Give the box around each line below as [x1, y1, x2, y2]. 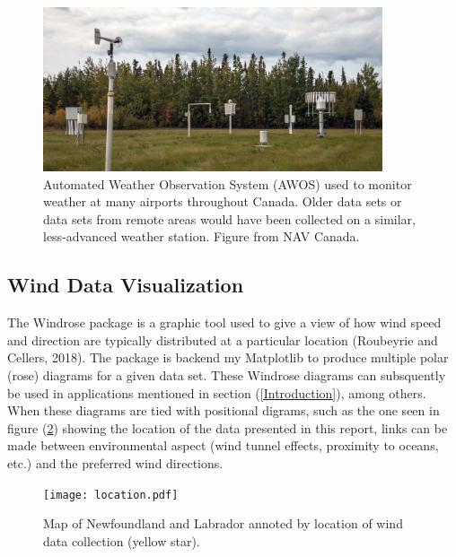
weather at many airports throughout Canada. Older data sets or [43, 192, 402, 211]
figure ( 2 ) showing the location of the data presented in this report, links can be [7, 418, 448, 437]
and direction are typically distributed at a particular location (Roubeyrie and [7, 330, 438, 349]
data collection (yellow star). [43, 531, 200, 550]
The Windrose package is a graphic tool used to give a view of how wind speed [7, 313, 442, 332]
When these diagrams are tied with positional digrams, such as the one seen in [7, 401, 440, 420]
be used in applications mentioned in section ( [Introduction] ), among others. [7, 383, 426, 402]
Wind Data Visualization [7, 271, 244, 299]
